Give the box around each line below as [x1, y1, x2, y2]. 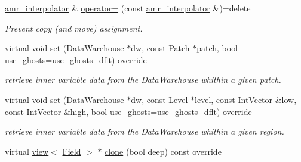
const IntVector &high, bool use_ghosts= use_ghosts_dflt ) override [5, 105, 252, 117]
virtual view [5, 145, 49, 157]
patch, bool [196, 42, 238, 54]
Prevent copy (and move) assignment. [5, 21, 143, 34]
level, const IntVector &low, [195, 93, 297, 105]
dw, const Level [131, 93, 188, 105]
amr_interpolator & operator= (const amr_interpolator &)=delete [5, 2, 251, 14]
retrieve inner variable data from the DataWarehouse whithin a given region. [5, 125, 284, 138]
